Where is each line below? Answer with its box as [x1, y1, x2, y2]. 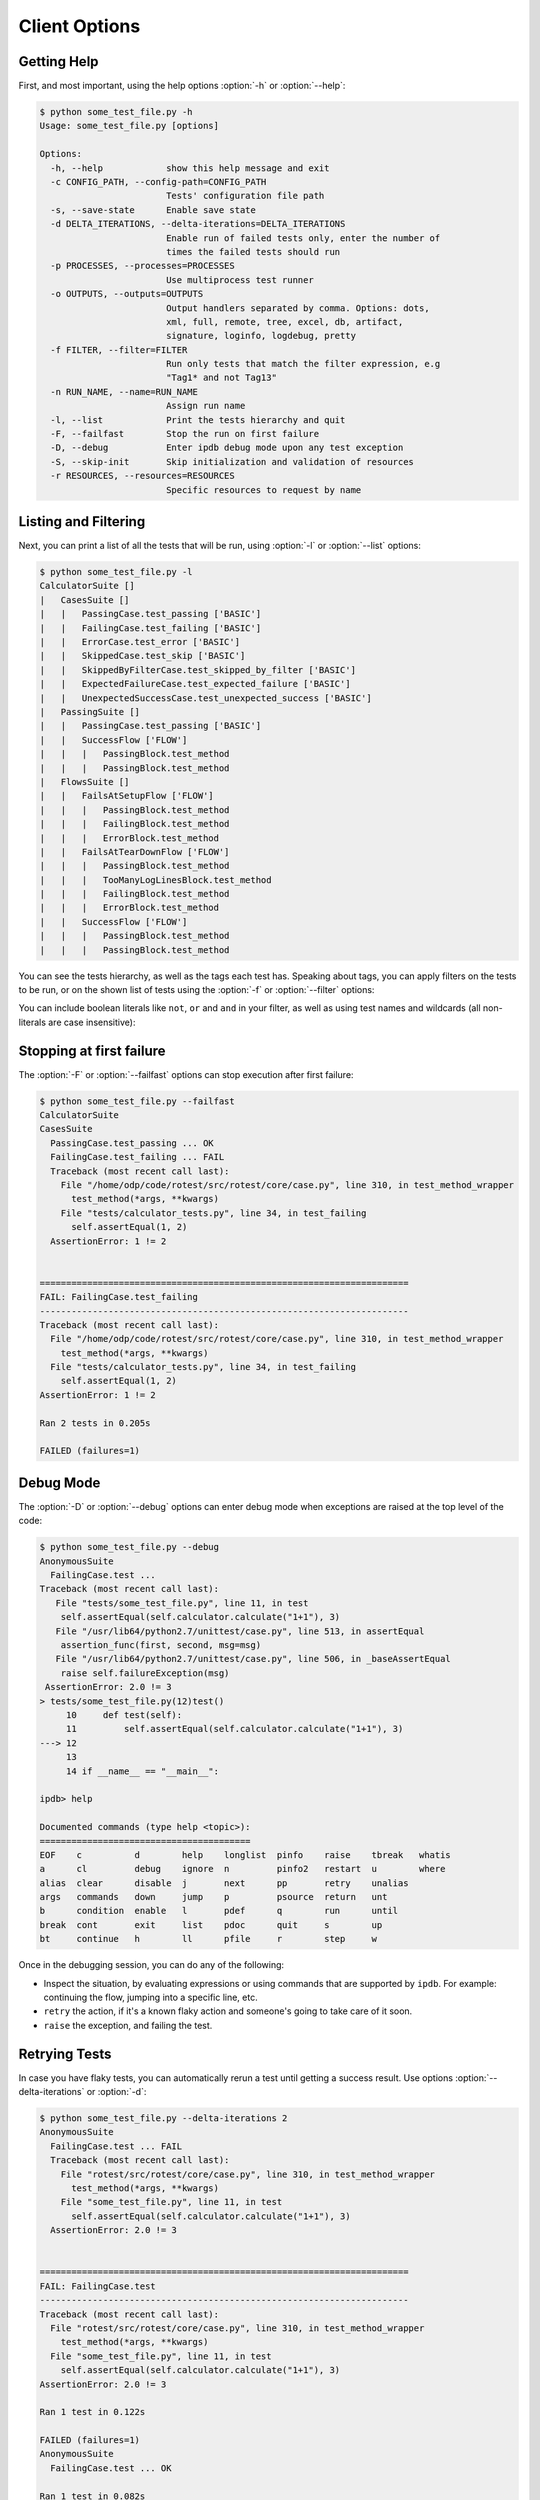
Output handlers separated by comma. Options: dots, [165, 302, 430, 314]
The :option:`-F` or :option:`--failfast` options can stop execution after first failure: [18, 1068, 354, 1080]
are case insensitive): [48, 1016, 136, 1028]
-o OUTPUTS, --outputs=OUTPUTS [50, 288, 204, 300]
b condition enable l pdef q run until [39, 1905, 399, 1917]
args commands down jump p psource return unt [39, 1891, 388, 1903]
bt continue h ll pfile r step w [39, 1933, 378, 1945]
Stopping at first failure [18, 1042, 166, 1059]
